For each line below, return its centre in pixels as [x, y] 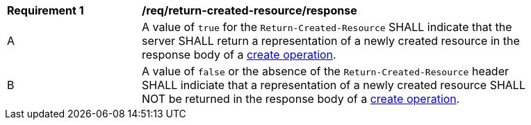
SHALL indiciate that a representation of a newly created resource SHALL [334, 85]
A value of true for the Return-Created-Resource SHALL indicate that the [327, 27]
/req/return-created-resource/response [250, 10]
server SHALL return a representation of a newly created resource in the [331, 41]
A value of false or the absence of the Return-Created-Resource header [326, 71]
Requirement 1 [46, 10]
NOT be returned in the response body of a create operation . [301, 99]
